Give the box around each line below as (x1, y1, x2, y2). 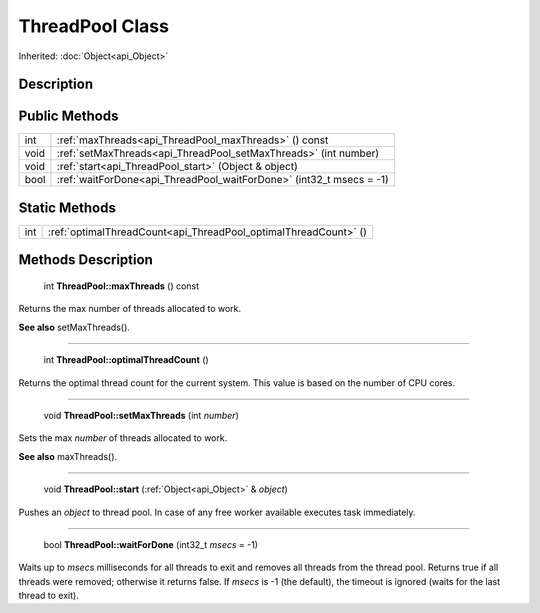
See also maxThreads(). (18, 450, 118, 462)
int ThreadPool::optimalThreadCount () (43, 354, 209, 366)
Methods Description (18, 251, 154, 269)
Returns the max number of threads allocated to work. (18, 303, 242, 315)
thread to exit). (18, 590, 79, 602)
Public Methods (18, 108, 119, 125)
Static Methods (18, 199, 117, 216)
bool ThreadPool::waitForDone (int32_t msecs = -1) (43, 538, 259, 550)
